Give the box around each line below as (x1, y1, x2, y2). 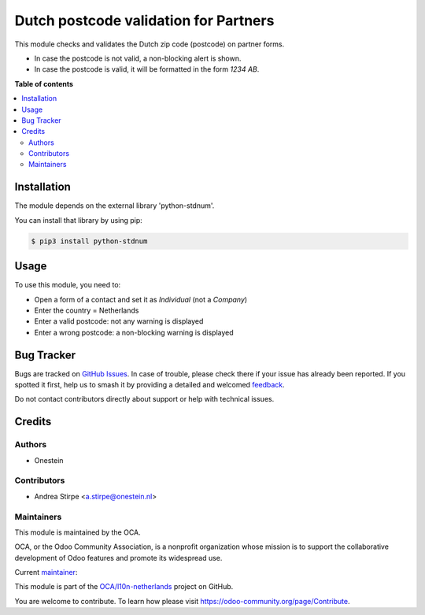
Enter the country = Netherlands (34, 306, 139, 315)
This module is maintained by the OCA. (14, 528, 141, 537)
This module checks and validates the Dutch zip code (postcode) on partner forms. (14, 39, 285, 49)
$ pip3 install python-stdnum (31, 236, 148, 246)
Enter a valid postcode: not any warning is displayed (34, 317, 204, 326)
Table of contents (14, 79, 74, 88)
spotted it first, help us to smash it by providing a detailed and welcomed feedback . (14, 380, 285, 390)
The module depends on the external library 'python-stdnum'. (14, 201, 215, 210)
